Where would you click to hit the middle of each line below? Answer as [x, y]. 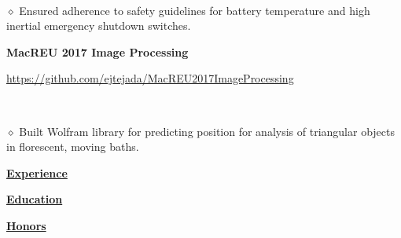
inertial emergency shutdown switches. [99, 26]
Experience [37, 172]
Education [35, 199]
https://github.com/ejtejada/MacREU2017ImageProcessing [150, 78]
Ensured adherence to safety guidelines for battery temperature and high [195, 10]
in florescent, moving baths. [73, 146]
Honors [26, 225]
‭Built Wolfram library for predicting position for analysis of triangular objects [207, 131]
